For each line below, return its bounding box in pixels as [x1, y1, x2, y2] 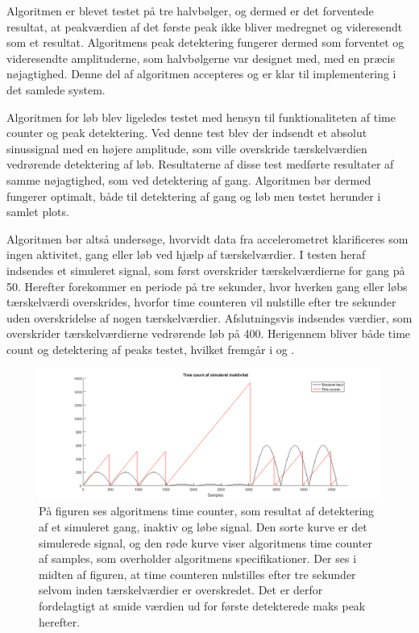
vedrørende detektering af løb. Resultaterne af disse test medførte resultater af [6, 156, 394, 173]
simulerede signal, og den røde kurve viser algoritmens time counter [39, 534, 372, 551]
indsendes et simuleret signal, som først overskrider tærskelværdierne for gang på [6, 261, 405, 278]
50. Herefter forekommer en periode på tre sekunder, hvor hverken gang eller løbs [6, 277, 408, 294]
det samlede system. [6, 81, 106, 98]
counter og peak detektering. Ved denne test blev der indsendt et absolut [6, 124, 367, 141]
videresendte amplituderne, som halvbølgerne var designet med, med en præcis [6, 49, 395, 66]
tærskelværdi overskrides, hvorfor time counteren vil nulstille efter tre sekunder [6, 294, 396, 310]
